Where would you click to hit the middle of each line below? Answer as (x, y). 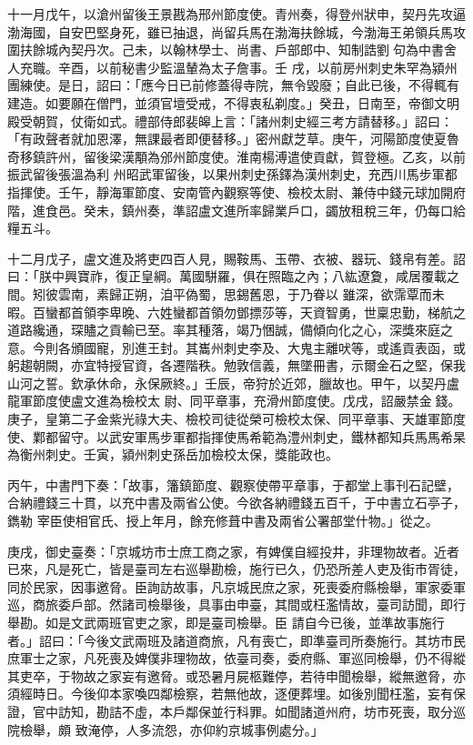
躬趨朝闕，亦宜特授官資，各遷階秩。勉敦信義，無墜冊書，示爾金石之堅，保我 (236, 365)
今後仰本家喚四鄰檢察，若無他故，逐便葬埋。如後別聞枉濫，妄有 (262, 694)
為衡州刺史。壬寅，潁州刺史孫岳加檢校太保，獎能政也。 (173, 454)
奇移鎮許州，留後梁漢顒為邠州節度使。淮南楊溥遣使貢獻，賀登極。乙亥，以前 (236, 156)
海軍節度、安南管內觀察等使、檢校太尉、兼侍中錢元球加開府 (287, 191)
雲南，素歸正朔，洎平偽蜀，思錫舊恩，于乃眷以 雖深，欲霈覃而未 (251, 293)
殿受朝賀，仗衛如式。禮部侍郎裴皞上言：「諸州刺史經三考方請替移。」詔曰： (230, 121)
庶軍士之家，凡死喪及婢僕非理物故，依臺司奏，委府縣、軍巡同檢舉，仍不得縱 (236, 658)
